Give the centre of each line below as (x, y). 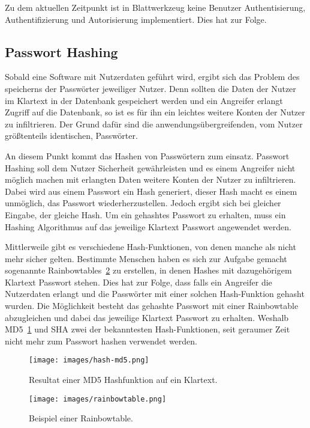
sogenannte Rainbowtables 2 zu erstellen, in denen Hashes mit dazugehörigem (148, 270)
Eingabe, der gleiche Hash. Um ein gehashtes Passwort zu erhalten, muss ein (145, 214)
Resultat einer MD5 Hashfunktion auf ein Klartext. (123, 380)
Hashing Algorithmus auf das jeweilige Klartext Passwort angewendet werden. (148, 226)
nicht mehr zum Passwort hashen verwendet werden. (101, 341)
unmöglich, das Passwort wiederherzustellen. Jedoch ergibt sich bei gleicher (143, 203)
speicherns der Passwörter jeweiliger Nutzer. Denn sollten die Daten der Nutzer (151, 88)
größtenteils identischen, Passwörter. (71, 136)
